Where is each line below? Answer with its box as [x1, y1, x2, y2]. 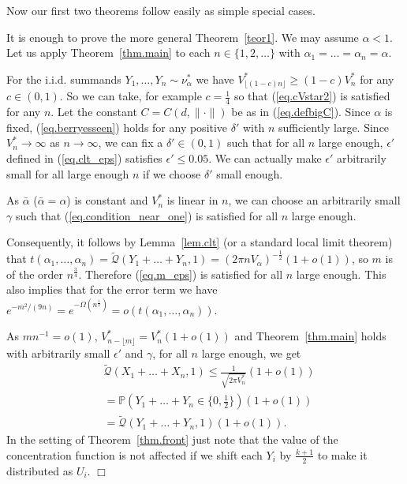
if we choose [143, 165, 201, 182]
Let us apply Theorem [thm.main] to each [6, 44, 211, 61]
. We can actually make [208, 149, 322, 166]
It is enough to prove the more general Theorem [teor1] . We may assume [6, 28, 359, 45]
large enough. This [296, 265, 386, 282]
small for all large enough [6, 165, 129, 182]
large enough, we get [201, 344, 301, 361]
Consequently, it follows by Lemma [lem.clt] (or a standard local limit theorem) [6, 234, 393, 250]
